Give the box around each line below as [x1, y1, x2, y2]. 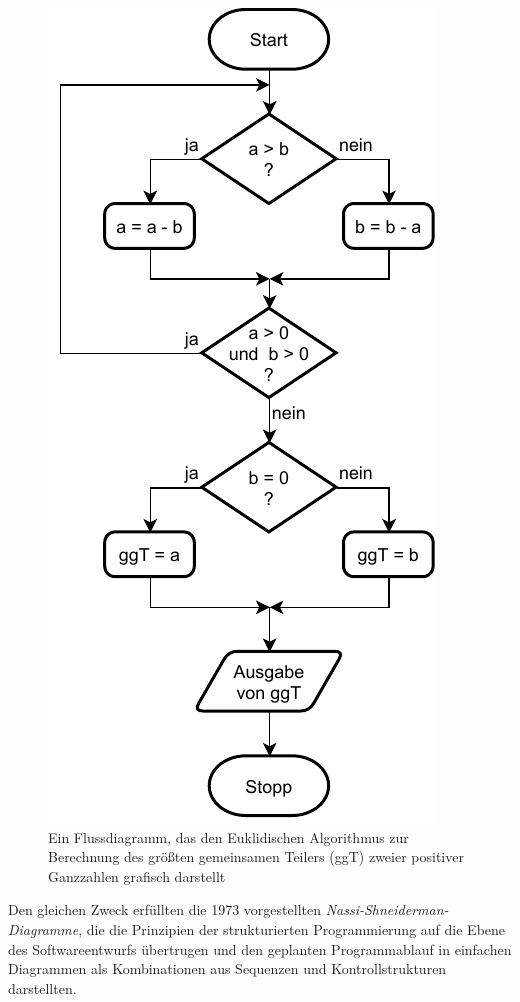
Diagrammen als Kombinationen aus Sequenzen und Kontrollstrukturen [8, 958, 447, 979]
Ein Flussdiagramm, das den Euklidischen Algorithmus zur [48, 826, 409, 847]
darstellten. [8, 977, 77, 998]
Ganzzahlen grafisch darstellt [48, 865, 226, 886]
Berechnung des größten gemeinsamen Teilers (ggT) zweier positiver [48, 846, 464, 867]
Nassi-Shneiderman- [325, 899, 449, 920]
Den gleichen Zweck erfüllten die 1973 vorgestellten [8, 899, 321, 920]
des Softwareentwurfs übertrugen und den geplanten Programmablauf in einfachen [8, 938, 512, 959]
